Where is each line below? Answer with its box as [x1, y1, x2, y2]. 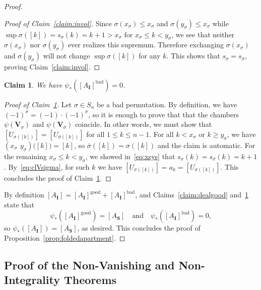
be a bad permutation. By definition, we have [96, 99, 237, 109]
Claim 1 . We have [4, 79, 62, 90]
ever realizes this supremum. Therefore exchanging [68, 39, 224, 50]
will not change [43, 50, 90, 61]
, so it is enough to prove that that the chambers [88, 109, 239, 119]
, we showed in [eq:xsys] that [85, 151, 175, 161]
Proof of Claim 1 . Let [4, 99, 72, 109]
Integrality [4, 272, 60, 287]
